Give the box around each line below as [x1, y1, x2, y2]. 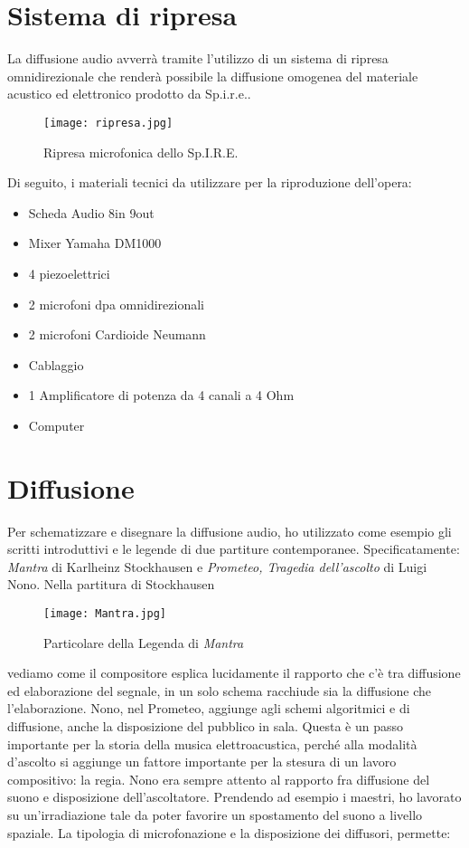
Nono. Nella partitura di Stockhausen [7, 575, 215, 594]
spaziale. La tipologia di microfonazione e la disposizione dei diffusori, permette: [7, 823, 451, 842]
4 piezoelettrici [28, 263, 110, 282]
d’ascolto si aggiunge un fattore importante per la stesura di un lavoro [7, 752, 397, 771]
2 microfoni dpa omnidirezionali [28, 294, 204, 313]
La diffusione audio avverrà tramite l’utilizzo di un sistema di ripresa [7, 49, 389, 68]
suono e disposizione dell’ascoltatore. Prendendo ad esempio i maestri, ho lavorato [7, 787, 462, 806]
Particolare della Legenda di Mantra [43, 633, 244, 652]
